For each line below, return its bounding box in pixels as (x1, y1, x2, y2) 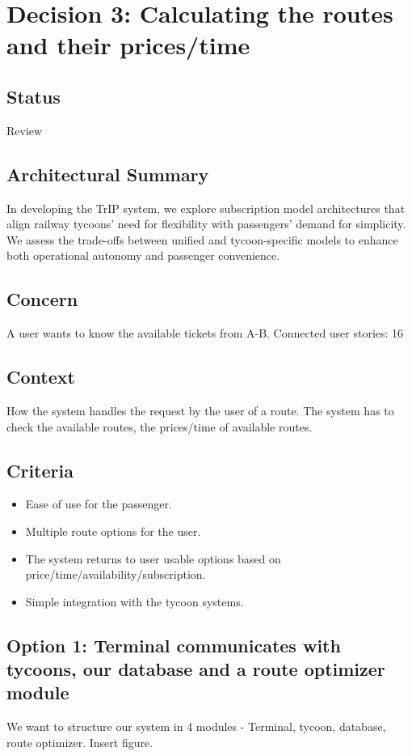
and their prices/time (6, 28, 250, 62)
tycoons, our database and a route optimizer (6, 656, 385, 682)
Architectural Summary (6, 161, 209, 186)
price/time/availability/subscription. (25, 566, 206, 583)
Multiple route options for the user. (25, 522, 201, 539)
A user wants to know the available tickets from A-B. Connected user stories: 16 (6, 325, 404, 342)
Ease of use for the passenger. (25, 495, 172, 512)
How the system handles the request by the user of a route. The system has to (6, 401, 394, 418)
